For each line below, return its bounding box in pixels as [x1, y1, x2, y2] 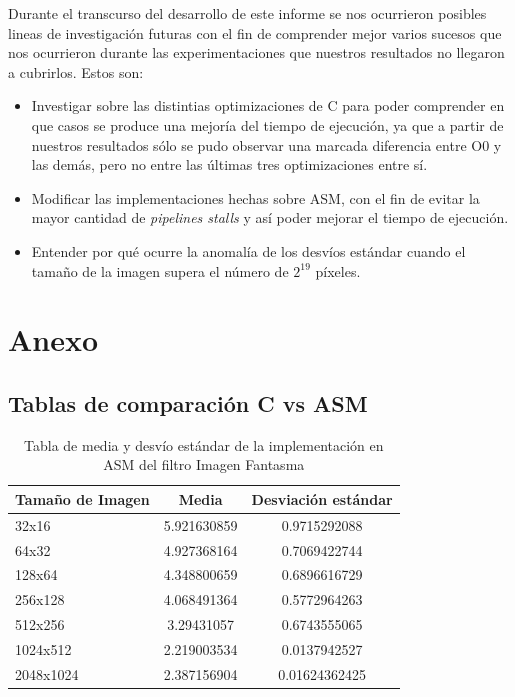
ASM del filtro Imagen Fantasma [103, 454, 305, 475]
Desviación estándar [251, 488, 393, 509]
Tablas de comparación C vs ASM [8, 387, 368, 418]
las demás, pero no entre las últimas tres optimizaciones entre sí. [31, 154, 428, 175]
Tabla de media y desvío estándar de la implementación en [24, 434, 384, 455]
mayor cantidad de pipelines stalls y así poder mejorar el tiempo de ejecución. [31, 207, 509, 228]
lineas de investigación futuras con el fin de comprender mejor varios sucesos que [8, 22, 502, 43]
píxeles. [315, 260, 361, 281]
